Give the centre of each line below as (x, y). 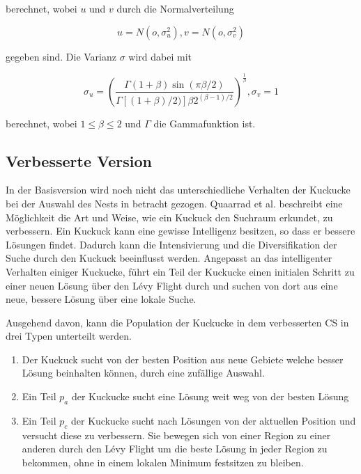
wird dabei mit (160, 56)
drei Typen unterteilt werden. (69, 336)
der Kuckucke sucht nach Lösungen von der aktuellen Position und (214, 420)
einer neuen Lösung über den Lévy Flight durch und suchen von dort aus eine (172, 285)
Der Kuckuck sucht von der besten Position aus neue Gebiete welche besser (183, 359)
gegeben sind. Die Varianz (61, 56)
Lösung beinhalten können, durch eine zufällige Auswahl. (143, 373)
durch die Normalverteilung (175, 8)
